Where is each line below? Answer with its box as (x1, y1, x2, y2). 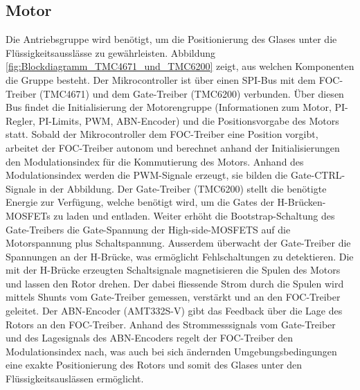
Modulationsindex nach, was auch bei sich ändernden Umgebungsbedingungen (6, 344, 337, 358)
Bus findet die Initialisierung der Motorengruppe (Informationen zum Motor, (6, 100, 332, 114)
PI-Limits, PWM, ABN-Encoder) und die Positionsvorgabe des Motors (38, 113, 339, 127)
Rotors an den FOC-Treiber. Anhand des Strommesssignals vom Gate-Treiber (6, 317, 336, 331)
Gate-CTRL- (290, 168, 345, 182)
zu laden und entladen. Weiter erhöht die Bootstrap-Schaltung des (53, 208, 335, 222)
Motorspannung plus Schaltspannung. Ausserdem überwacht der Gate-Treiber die (6, 236, 351, 250)
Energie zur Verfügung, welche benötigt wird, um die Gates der (6, 195, 274, 209)
